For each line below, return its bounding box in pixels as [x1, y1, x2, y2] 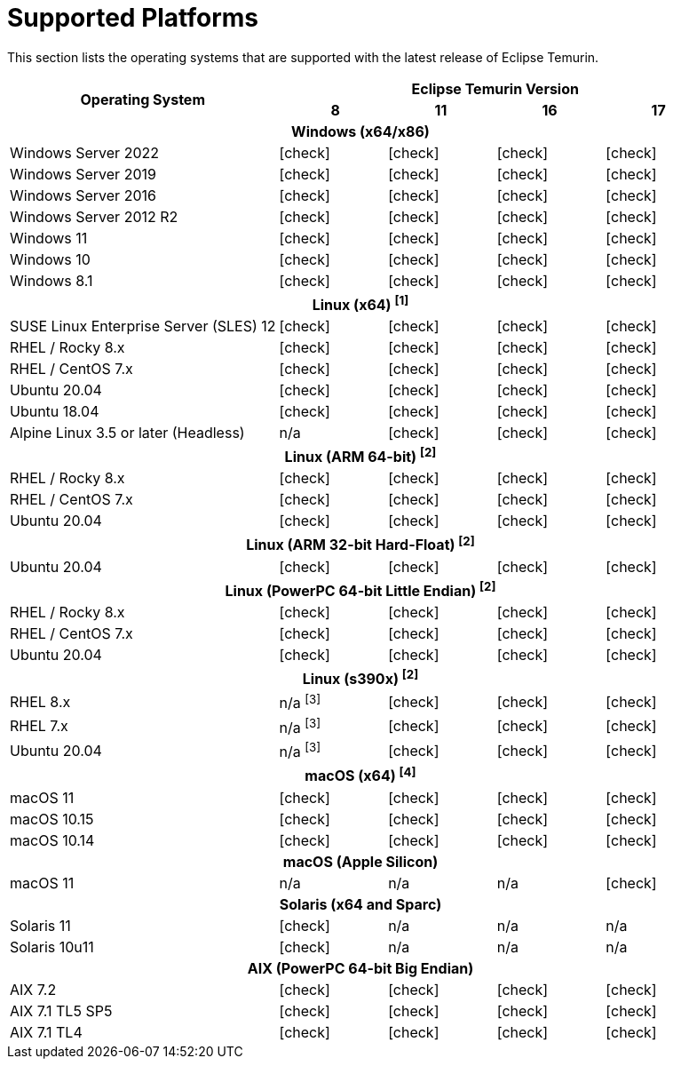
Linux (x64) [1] [312, 292, 409, 314]
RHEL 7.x [10, 717, 68, 736]
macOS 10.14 [10, 831, 95, 849]
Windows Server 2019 [10, 164, 156, 183]
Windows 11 [10, 228, 88, 247]
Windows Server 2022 [10, 143, 159, 162]
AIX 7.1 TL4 [10, 1022, 83, 1041]
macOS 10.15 [10, 809, 94, 828]
